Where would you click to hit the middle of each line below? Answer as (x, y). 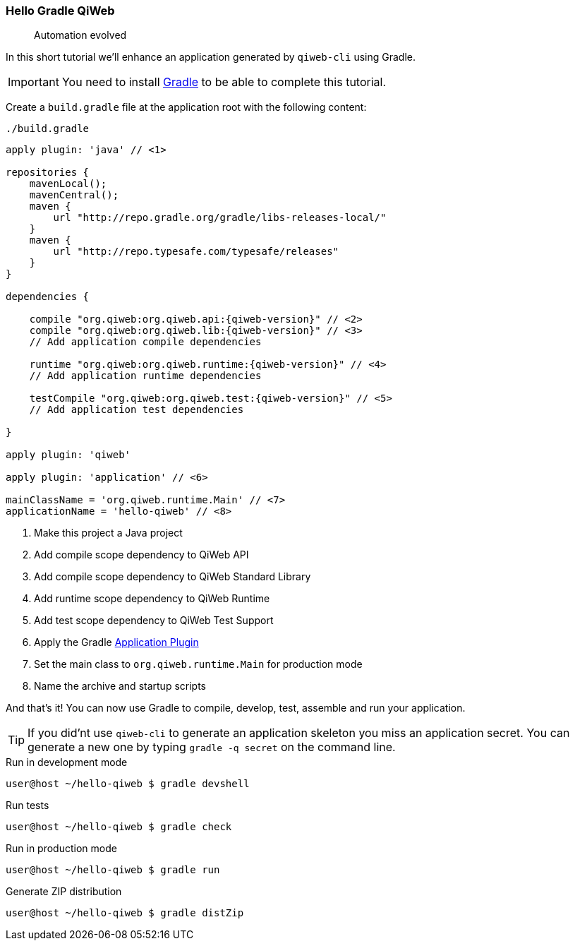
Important (34, 82)
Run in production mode (61, 849)
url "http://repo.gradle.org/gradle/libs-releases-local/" (220, 218)
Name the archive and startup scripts (120, 686)
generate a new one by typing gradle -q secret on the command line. (212, 747)
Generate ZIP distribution (64, 892)
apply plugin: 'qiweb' (68, 455)
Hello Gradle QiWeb (60, 11)
